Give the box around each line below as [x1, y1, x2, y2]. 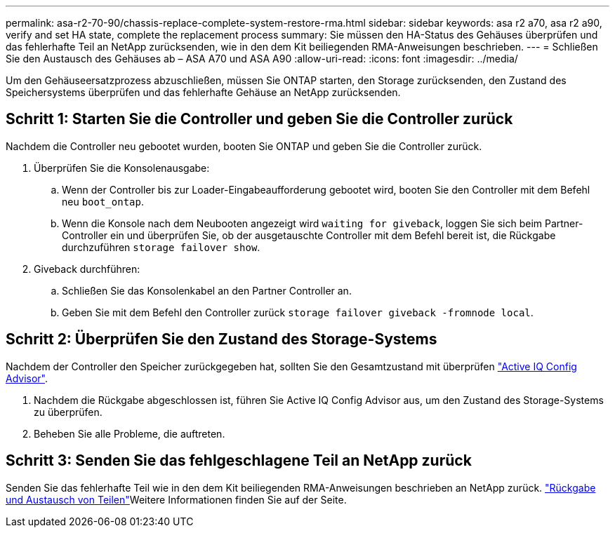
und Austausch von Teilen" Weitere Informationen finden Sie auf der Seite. [6, 493, 347, 506]
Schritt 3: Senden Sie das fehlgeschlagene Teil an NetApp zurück [6, 452, 472, 470]
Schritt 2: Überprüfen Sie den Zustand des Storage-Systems [6, 330, 437, 349]
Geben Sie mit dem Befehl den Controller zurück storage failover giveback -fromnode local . [62, 306, 534, 318]
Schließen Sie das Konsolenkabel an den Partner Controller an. [62, 284, 352, 297]
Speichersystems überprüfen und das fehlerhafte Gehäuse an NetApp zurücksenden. [6, 86, 401, 98]
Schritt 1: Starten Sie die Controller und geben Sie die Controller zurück [6, 110, 513, 128]
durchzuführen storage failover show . [62, 241, 260, 253]
